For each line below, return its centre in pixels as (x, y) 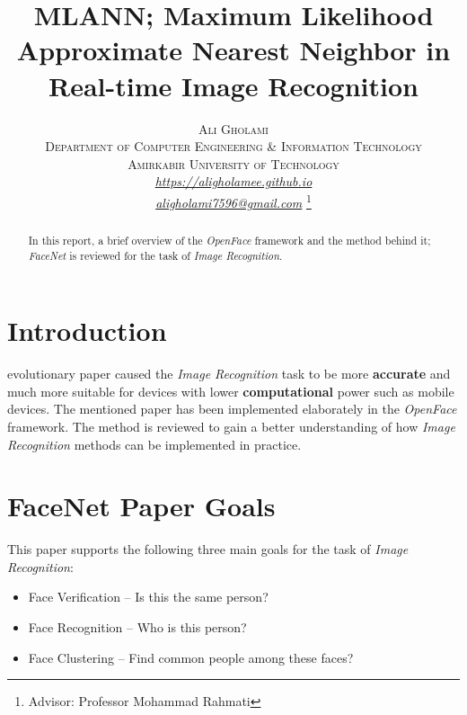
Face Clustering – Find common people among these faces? (191, 657)
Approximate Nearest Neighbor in (233, 50)
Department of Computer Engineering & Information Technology (233, 146)
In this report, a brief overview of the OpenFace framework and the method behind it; (229, 240)
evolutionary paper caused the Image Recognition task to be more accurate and (229, 374)
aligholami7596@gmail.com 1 (233, 201)
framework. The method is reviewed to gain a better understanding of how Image (231, 426)
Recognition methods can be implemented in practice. (154, 444)
